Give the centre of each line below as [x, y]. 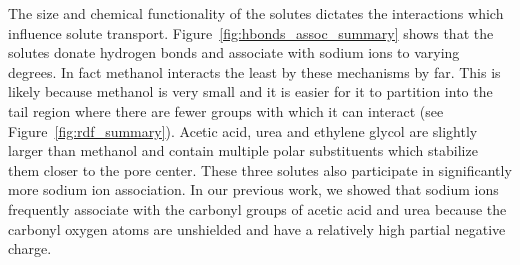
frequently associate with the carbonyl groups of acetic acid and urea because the [257, 208]
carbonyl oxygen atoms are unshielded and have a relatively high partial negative [257, 228]
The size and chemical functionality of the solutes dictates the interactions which [256, 13]
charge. [30, 248]
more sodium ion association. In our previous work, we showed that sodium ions [253, 189]
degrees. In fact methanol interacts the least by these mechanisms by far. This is [254, 71]
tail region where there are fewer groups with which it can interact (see [226, 110]
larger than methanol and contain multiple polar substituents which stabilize [243, 150]
